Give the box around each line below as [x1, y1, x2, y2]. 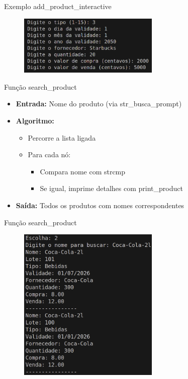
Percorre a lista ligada [28, 132, 96, 143]
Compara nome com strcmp [40, 166, 126, 176]
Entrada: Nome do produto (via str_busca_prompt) [16, 98, 182, 109]
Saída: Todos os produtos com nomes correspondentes [16, 200, 184, 210]
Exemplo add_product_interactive [4, 1, 112, 11]
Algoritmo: [16, 115, 54, 125]
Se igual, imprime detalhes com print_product [40, 183, 183, 194]
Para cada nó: [28, 149, 71, 160]
